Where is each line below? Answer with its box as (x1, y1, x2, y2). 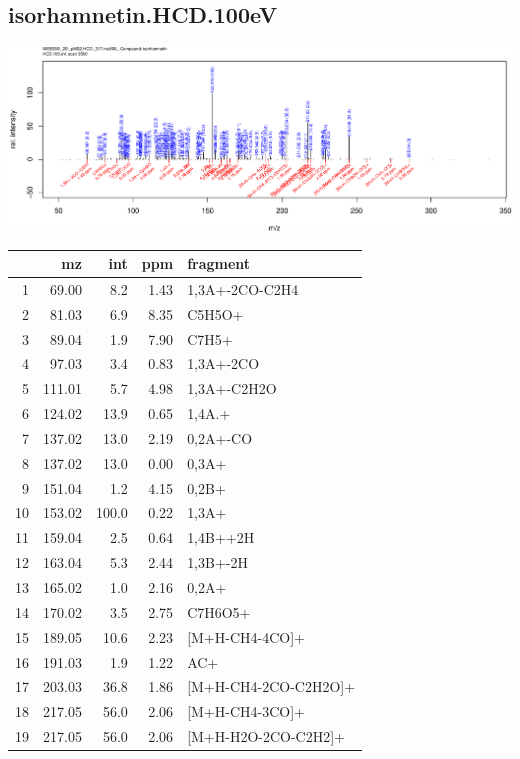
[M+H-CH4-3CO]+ (187, 701, 305, 722)
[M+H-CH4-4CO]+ (187, 626, 305, 647)
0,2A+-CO (187, 427, 253, 448)
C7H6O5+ (187, 601, 251, 622)
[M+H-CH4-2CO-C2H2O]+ (187, 676, 356, 697)
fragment (187, 253, 251, 274)
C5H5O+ (187, 303, 244, 324)
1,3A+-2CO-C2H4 (187, 278, 299, 299)
